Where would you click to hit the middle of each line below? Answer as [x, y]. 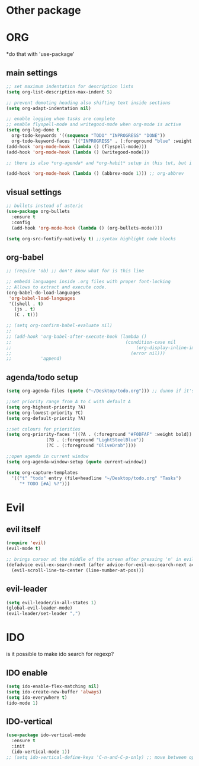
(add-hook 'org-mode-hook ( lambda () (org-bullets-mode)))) [87, 228]
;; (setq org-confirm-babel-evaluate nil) [59, 326]
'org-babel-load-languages [42, 298]
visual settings [34, 192]
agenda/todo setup [42, 377]
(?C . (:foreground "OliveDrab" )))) [91, 446]
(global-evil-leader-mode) [39, 608]
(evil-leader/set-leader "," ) [44, 614]
